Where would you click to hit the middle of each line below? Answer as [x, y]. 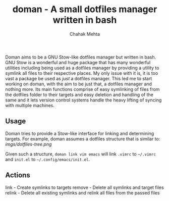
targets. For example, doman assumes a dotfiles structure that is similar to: [83, 139]
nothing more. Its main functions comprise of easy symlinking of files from [82, 89]
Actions [18, 175]
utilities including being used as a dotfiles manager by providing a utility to [82, 68]
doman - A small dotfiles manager [85, 9]
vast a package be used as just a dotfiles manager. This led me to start [79, 78]
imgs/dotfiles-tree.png [29, 144]
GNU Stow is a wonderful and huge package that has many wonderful [78, 62]
